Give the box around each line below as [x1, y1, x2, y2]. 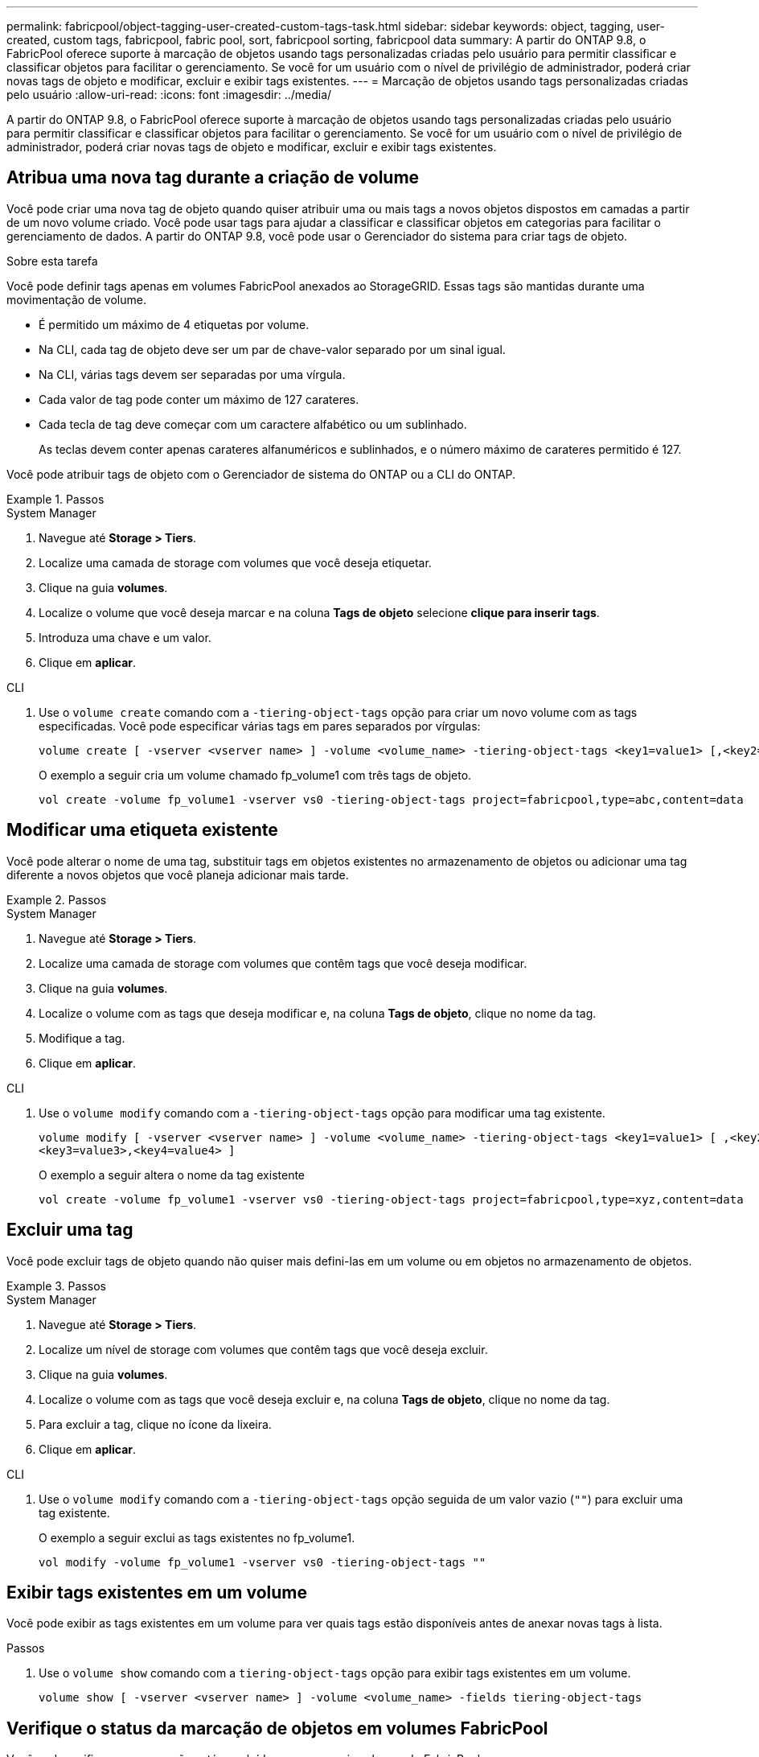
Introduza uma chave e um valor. [39, 630, 211, 644]
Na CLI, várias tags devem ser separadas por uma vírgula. [39, 367, 346, 381]
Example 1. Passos [6, 492, 105, 506]
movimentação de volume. [6, 292, 146, 307]
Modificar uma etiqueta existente [6, 820, 278, 841]
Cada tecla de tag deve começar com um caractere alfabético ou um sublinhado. [39, 417, 467, 431]
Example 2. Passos [6, 892, 107, 907]
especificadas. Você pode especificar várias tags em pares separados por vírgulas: [39, 718, 481, 733]
